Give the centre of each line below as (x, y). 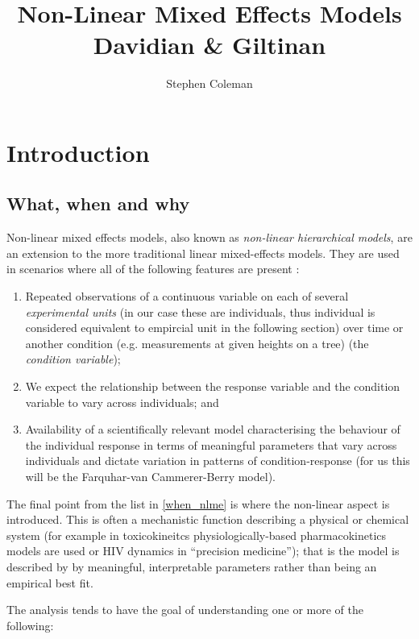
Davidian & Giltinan (209, 45)
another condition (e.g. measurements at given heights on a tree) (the (197, 343)
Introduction (78, 152)
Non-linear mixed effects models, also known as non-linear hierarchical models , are (209, 237)
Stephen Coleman (209, 83)
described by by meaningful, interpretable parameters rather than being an (192, 566)
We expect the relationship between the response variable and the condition (213, 386)
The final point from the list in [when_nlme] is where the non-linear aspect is (198, 503)
